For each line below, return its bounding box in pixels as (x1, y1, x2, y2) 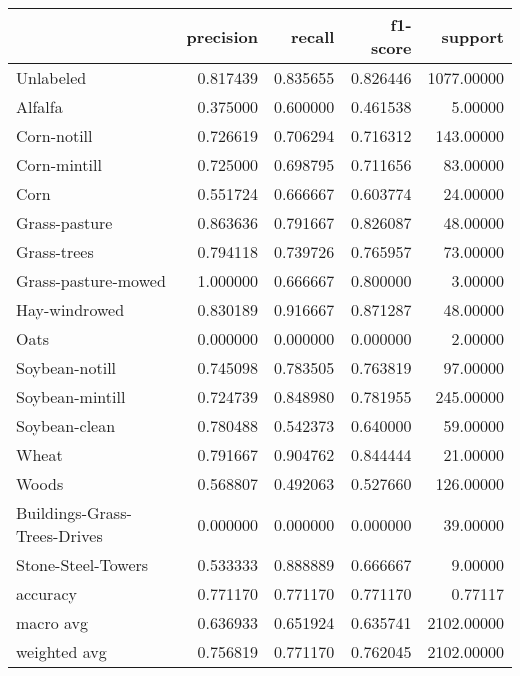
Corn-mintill (16, 153, 102, 176)
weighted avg (16, 640, 107, 663)
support (441, 24, 504, 48)
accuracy (16, 582, 77, 605)
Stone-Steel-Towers (16, 553, 149, 576)
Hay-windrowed (16, 298, 125, 321)
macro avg (16, 611, 89, 634)
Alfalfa (16, 95, 63, 118)
